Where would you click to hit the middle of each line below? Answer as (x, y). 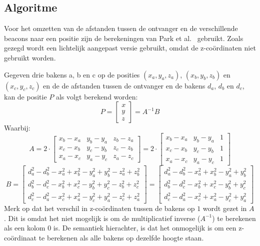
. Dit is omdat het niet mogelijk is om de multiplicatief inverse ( (102, 218)
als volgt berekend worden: (97, 96)
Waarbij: (17, 128)
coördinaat (20, 238)
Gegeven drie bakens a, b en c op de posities (72, 74)
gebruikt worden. (30, 57)
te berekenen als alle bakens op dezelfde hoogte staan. (121, 238)
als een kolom (25, 228)
